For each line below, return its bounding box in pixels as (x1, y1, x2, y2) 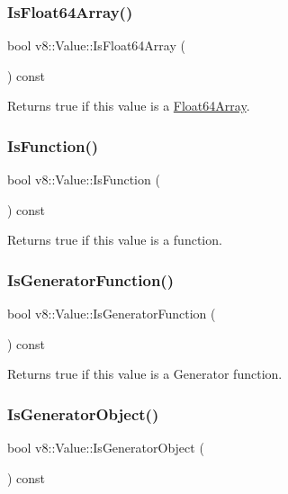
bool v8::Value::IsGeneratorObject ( (7, 438, 204, 457)
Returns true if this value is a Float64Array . (7, 96, 250, 115)
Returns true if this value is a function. (7, 230, 222, 249)
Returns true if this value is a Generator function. (7, 364, 283, 383)
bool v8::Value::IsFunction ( (7, 170, 160, 189)
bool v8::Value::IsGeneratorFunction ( (7, 304, 216, 323)
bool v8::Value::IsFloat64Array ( (7, 36, 185, 55)
